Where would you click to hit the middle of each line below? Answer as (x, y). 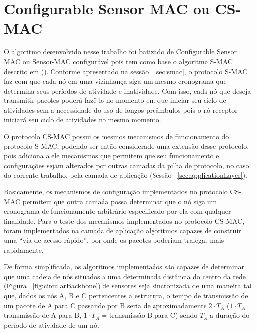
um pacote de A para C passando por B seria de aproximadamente (105, 305)
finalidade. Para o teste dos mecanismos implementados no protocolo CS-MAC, (124, 220)
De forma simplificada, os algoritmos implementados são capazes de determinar (124, 266)
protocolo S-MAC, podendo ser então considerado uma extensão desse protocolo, (127, 146)
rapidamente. (24, 250)
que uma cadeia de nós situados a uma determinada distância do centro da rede (125, 276)
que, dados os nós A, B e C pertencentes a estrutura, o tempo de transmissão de (126, 295)
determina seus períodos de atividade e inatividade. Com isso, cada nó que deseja (128, 90)
